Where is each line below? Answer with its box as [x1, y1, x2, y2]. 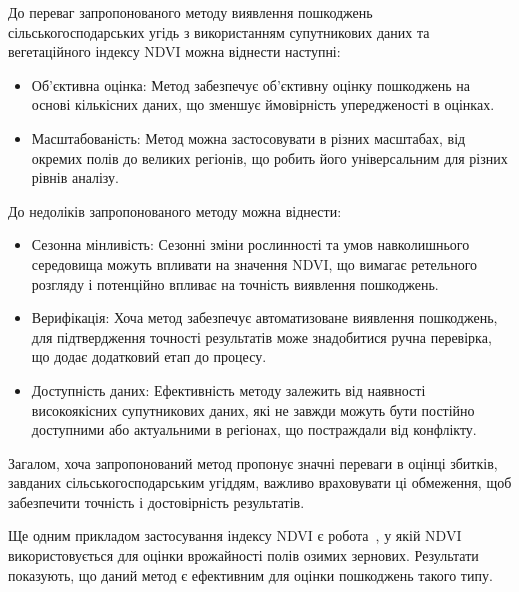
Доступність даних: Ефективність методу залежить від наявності [31, 379, 426, 400]
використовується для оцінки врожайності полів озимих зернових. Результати [8, 545, 479, 566]
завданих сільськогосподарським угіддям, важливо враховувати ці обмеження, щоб [8, 472, 512, 493]
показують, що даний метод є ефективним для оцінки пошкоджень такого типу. [8, 564, 493, 585]
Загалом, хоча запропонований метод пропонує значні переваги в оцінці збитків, [8, 452, 498, 473]
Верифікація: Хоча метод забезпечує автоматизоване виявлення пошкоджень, [31, 307, 498, 328]
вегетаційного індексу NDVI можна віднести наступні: [8, 41, 341, 62]
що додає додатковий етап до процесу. [31, 346, 267, 367]
